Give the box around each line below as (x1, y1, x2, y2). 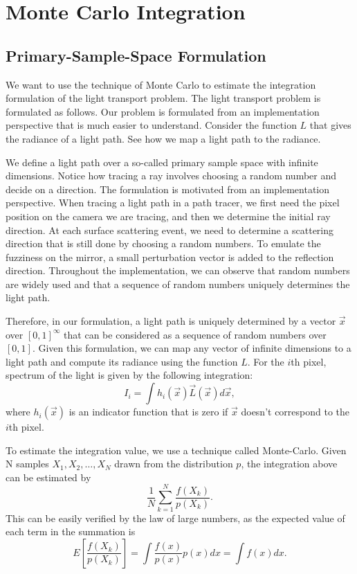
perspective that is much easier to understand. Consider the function (6, 118, 297, 132)
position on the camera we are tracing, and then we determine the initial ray (6, 208, 331, 223)
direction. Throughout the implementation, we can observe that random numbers (6, 263, 350, 278)
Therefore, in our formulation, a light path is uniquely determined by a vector (6, 314, 336, 328)
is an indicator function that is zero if (68, 404, 228, 419)
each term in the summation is (6, 524, 136, 539)
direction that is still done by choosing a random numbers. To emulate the (6, 236, 321, 251)
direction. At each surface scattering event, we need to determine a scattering (6, 222, 334, 237)
